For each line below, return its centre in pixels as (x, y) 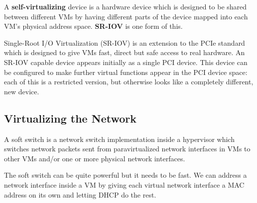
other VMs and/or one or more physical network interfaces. (95, 158)
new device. (22, 91)
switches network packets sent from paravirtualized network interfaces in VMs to (127, 149)
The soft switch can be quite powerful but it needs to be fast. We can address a (126, 175)
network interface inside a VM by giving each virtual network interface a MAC (124, 184)
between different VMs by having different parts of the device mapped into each (126, 16)
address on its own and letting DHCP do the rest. (80, 194)
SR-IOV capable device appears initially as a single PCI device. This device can (126, 62)
